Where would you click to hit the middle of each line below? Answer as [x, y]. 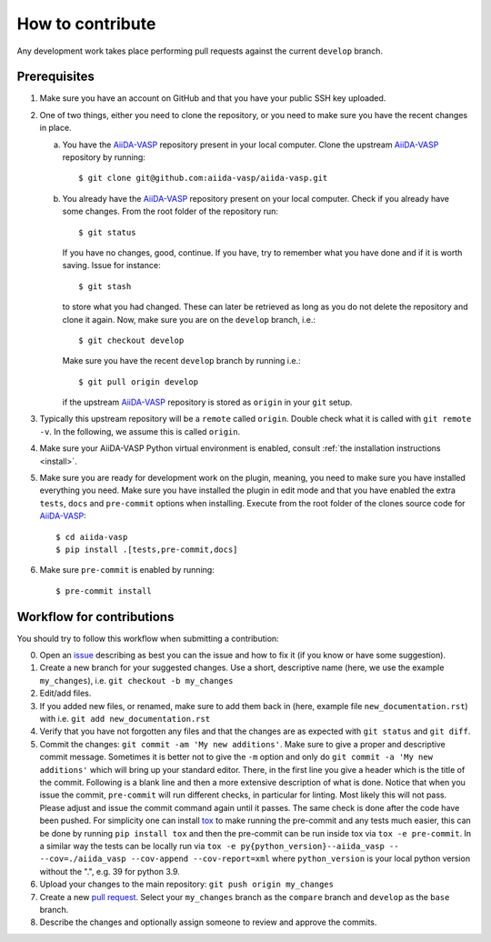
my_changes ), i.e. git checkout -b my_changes [136, 680]
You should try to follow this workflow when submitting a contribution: [148, 638]
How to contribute [86, 24]
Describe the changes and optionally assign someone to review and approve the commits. [208, 922]
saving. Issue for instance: [111, 266]
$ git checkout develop [131, 340]
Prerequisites [55, 77]
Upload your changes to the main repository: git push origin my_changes [186, 884]
